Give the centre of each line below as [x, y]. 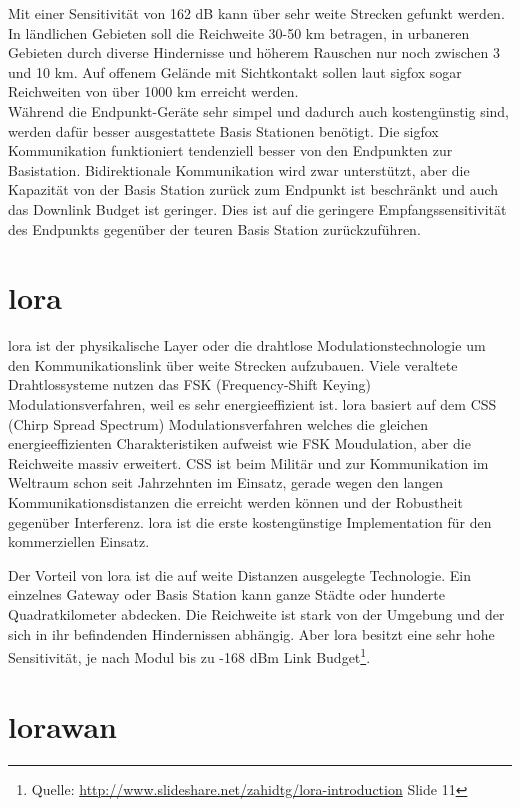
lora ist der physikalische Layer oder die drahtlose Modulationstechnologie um [247, 345]
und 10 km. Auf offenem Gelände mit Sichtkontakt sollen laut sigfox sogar [235, 71]
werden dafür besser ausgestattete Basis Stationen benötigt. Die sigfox [223, 130]
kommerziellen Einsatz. [79, 541]
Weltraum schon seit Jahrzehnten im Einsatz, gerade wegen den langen [226, 482]
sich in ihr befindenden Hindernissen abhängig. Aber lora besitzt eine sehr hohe [251, 633]
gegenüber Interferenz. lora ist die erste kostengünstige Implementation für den [250, 521]
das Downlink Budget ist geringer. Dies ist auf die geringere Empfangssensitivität [257, 208]
